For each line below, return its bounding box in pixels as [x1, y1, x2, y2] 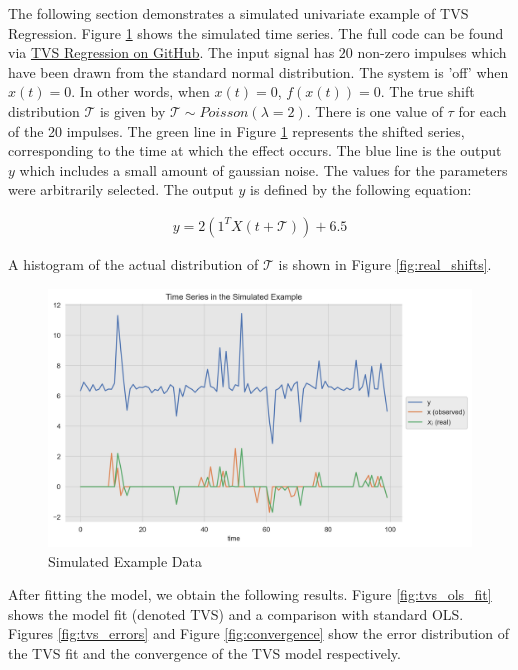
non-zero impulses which [357, 42, 507, 63]
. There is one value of [306, 100, 443, 121]
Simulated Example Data [48, 550, 203, 571]
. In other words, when [71, 81, 210, 102]
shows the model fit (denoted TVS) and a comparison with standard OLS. [8, 603, 464, 624]
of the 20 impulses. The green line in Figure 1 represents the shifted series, [8, 120, 465, 141]
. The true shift [380, 81, 475, 102]
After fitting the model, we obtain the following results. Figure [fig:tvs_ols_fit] [8, 584, 492, 605]
